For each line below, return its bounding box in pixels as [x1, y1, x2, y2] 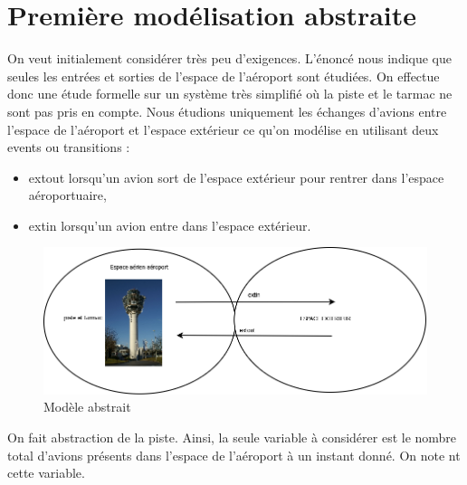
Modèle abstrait [43, 397, 131, 416]
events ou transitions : [7, 138, 130, 157]
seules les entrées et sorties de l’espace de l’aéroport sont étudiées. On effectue [7, 66, 440, 85]
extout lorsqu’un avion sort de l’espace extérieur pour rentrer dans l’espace [28, 167, 444, 186]
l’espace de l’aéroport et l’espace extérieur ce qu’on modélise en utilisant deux [7, 119, 439, 138]
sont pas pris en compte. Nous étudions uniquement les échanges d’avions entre [7, 101, 447, 120]
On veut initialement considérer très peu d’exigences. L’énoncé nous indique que [7, 49, 453, 68]
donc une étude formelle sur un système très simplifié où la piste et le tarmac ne [7, 84, 453, 103]
